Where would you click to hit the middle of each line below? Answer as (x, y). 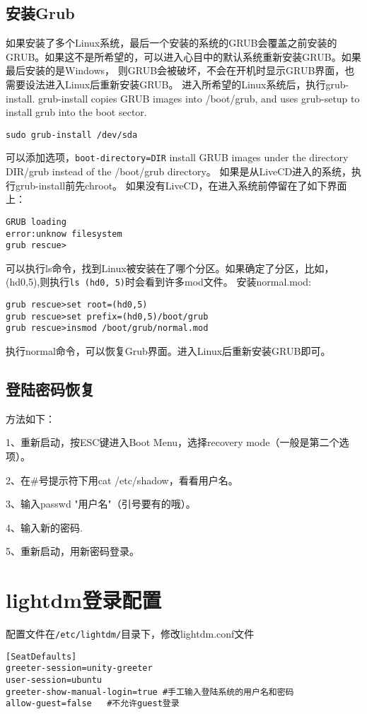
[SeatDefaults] (41, 656)
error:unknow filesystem (64, 234)
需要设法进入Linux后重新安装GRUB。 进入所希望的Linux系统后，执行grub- (177, 84)
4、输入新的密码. (44, 527)
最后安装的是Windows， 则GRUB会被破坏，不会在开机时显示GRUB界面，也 (180, 70)
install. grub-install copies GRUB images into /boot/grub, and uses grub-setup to (183, 98)
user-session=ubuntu (54, 680)
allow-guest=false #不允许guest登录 (93, 704)
